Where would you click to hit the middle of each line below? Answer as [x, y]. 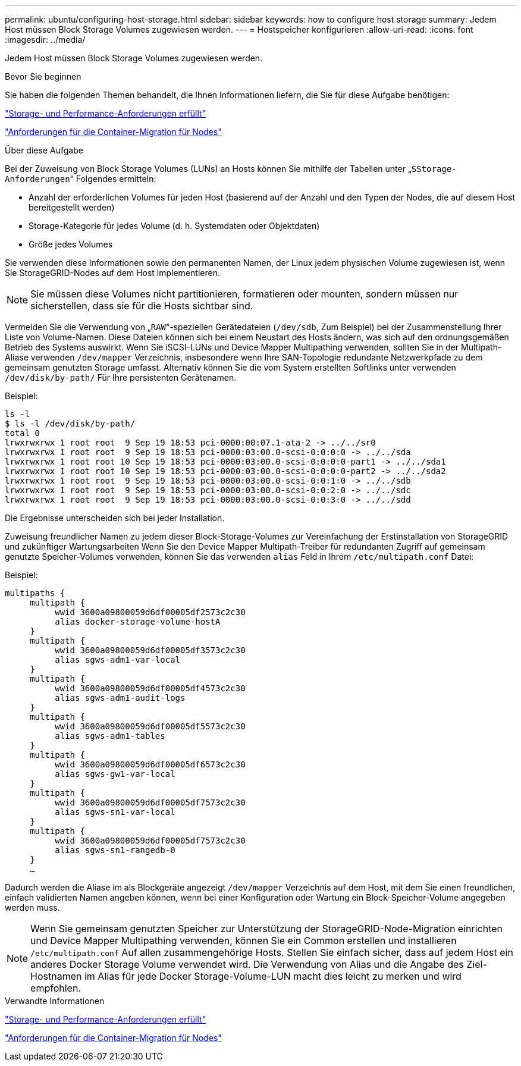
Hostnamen [56, 976]
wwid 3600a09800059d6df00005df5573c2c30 [150, 726]
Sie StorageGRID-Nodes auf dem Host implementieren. [112, 273]
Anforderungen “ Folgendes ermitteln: [81, 179]
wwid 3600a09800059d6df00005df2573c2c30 [150, 612]
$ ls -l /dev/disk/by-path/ [70, 424]
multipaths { [35, 593]
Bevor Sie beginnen [43, 76]
